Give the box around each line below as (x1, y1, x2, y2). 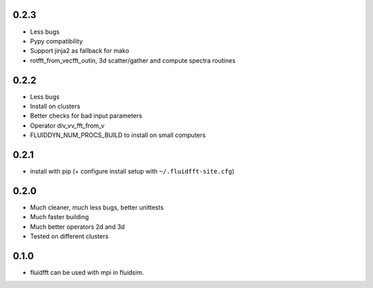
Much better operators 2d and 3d (30, 223, 125, 231)
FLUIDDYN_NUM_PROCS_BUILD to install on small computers (30, 131, 207, 139)
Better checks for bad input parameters (30, 112, 143, 120)
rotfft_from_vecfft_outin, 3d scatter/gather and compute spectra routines (30, 56, 236, 65)
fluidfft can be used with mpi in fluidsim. (30, 269, 144, 277)
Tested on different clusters (30, 232, 109, 240)
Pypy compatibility (30, 37, 83, 45)
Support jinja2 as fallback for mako (30, 47, 129, 55)
